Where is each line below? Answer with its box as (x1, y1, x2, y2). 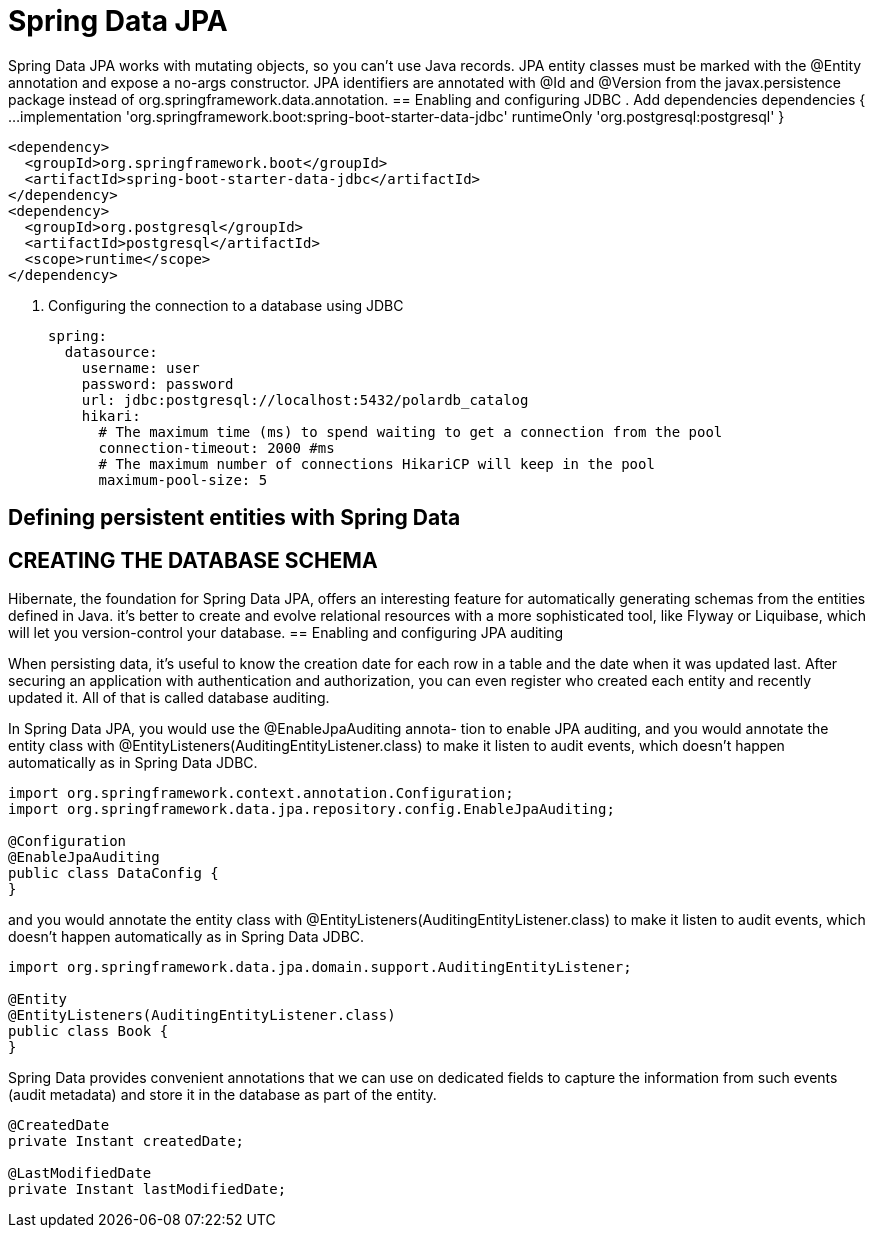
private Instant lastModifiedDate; (8, 1181, 287, 1198)
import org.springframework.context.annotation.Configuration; (8, 785, 514, 802)
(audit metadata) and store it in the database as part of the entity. (8, 1086, 437, 1104)
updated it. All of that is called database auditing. (8, 689, 330, 707)
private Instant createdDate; (8, 1133, 245, 1150)
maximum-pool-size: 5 (98, 471, 268, 488)
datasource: (64, 343, 158, 360)
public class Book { (8, 1023, 169, 1040)
